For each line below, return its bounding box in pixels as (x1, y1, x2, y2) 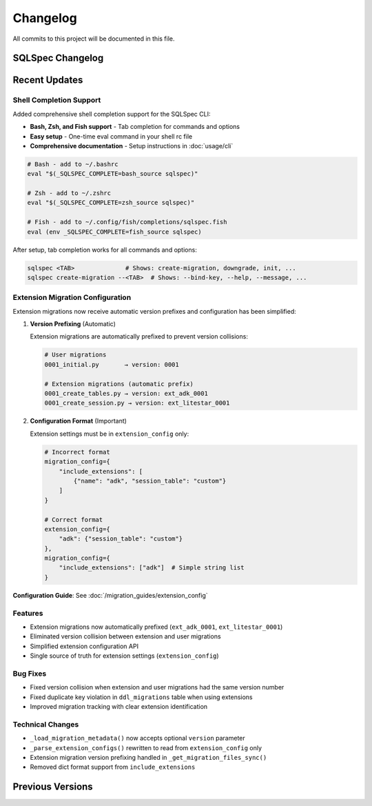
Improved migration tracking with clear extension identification (30, 703, 208, 711)
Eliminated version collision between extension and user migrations (30, 632, 221, 641)
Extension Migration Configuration (12, 293, 132, 303)
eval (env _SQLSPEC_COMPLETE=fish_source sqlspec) (27, 228, 203, 236)
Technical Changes (12, 719, 79, 729)
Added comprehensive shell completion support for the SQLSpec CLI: (12, 110, 211, 118)
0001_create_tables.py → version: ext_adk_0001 (44, 390, 208, 398)
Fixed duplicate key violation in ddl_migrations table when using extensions (30, 693, 253, 701)
